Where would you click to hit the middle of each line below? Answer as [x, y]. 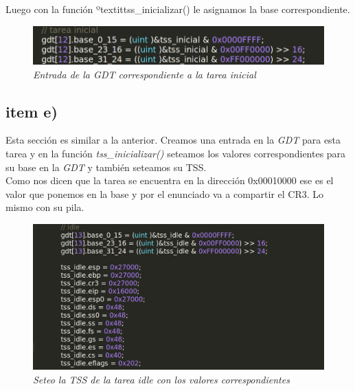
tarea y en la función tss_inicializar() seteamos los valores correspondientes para [176, 153]
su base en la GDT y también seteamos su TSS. [106, 167]
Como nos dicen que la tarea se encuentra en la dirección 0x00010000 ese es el [170, 180]
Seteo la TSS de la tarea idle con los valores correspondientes [161, 379]
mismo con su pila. [45, 207]
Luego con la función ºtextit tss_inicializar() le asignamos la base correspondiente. [178, 9]
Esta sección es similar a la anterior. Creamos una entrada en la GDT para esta [173, 140]
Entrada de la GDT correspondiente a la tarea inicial [145, 74]
